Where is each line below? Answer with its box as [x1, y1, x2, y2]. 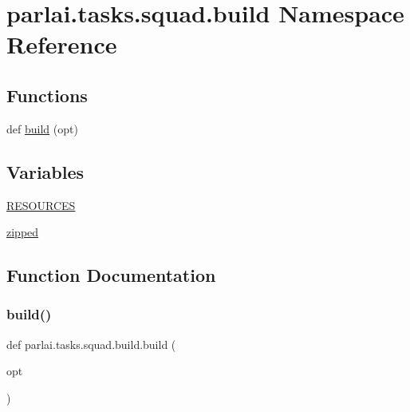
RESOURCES [6, 196, 76, 213]
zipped [6, 224, 39, 240]
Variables [6, 159, 85, 184]
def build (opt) [6, 120, 78, 137]
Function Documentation [6, 263, 216, 287]
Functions [6, 82, 88, 107]
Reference [6, 28, 117, 61]
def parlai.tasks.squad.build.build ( [6, 335, 176, 352]
